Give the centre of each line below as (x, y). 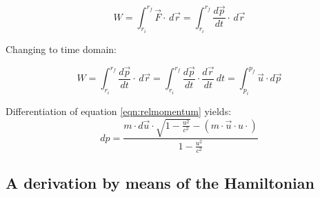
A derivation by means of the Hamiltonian (160, 183)
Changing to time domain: (61, 49)
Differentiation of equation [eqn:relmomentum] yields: (119, 111)
